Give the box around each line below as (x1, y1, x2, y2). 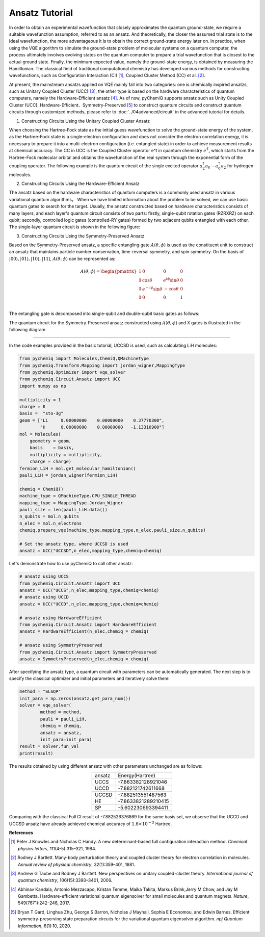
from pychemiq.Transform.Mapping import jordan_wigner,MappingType (19, 363, 185, 368)
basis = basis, (29, 445, 74, 451)
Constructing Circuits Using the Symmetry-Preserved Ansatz (21, 233, 145, 239)
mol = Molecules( (19, 431, 61, 437)
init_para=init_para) (40, 737, 92, 742)
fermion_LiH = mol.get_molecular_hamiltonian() (19, 466, 136, 471)
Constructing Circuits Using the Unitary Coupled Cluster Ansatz (21, 118, 150, 124)
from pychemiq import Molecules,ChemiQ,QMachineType (19, 356, 149, 362)
